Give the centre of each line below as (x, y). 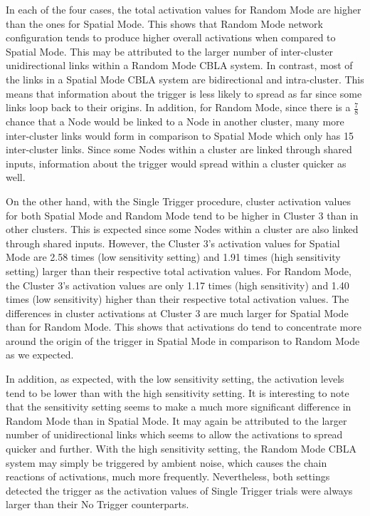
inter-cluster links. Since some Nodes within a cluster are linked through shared (179, 149)
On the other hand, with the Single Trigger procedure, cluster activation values (178, 201)
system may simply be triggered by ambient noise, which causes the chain (166, 462)
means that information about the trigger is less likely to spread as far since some (184, 93)
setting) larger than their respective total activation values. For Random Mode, (179, 270)
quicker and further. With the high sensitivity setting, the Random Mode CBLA (181, 449)
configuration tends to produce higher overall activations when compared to (171, 37)
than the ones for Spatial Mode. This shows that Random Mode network (164, 23)
